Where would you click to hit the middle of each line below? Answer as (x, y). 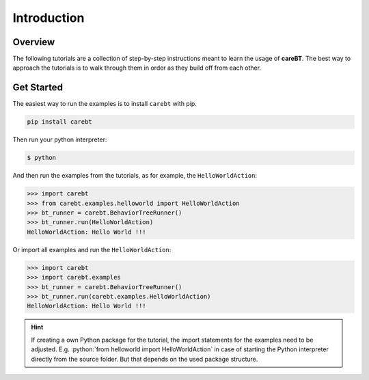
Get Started (38, 88)
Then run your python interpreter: (60, 139)
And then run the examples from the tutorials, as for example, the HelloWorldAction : (135, 176)
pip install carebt (59, 122)
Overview (34, 42)
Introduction (49, 18)
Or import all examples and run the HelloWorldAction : (92, 249)
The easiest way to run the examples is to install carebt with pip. (105, 104)
